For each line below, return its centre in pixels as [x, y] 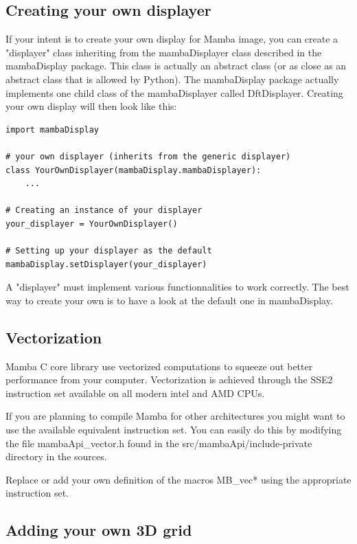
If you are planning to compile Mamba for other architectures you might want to [175, 416]
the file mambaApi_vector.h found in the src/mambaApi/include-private [159, 443]
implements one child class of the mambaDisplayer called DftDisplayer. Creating [174, 92]
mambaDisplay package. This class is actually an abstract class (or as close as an [176, 66]
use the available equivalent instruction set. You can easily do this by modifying [174, 430]
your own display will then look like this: [91, 106]
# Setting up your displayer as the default [109, 251]
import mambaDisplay [53, 129]
